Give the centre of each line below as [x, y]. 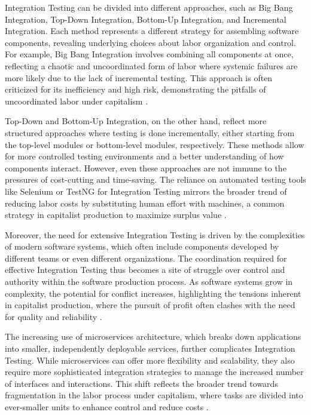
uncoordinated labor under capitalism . [77, 101]
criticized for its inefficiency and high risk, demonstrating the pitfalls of [135, 89]
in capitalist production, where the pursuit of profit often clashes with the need [150, 305]
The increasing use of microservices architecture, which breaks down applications [153, 336]
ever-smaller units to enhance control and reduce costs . [107, 407]
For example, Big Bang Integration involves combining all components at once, [149, 54]
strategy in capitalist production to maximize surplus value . [116, 215]
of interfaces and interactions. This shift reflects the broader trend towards [141, 383]
